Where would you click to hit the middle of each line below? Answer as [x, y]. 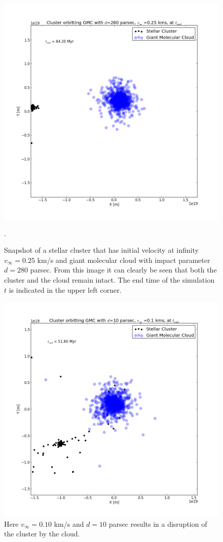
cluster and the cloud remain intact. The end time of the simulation [109, 279]
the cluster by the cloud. [42, 534]
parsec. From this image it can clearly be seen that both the [123, 270]
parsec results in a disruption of [158, 524]
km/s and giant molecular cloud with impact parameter [124, 260]
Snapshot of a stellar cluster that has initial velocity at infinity [101, 250]
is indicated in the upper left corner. [65, 289]
